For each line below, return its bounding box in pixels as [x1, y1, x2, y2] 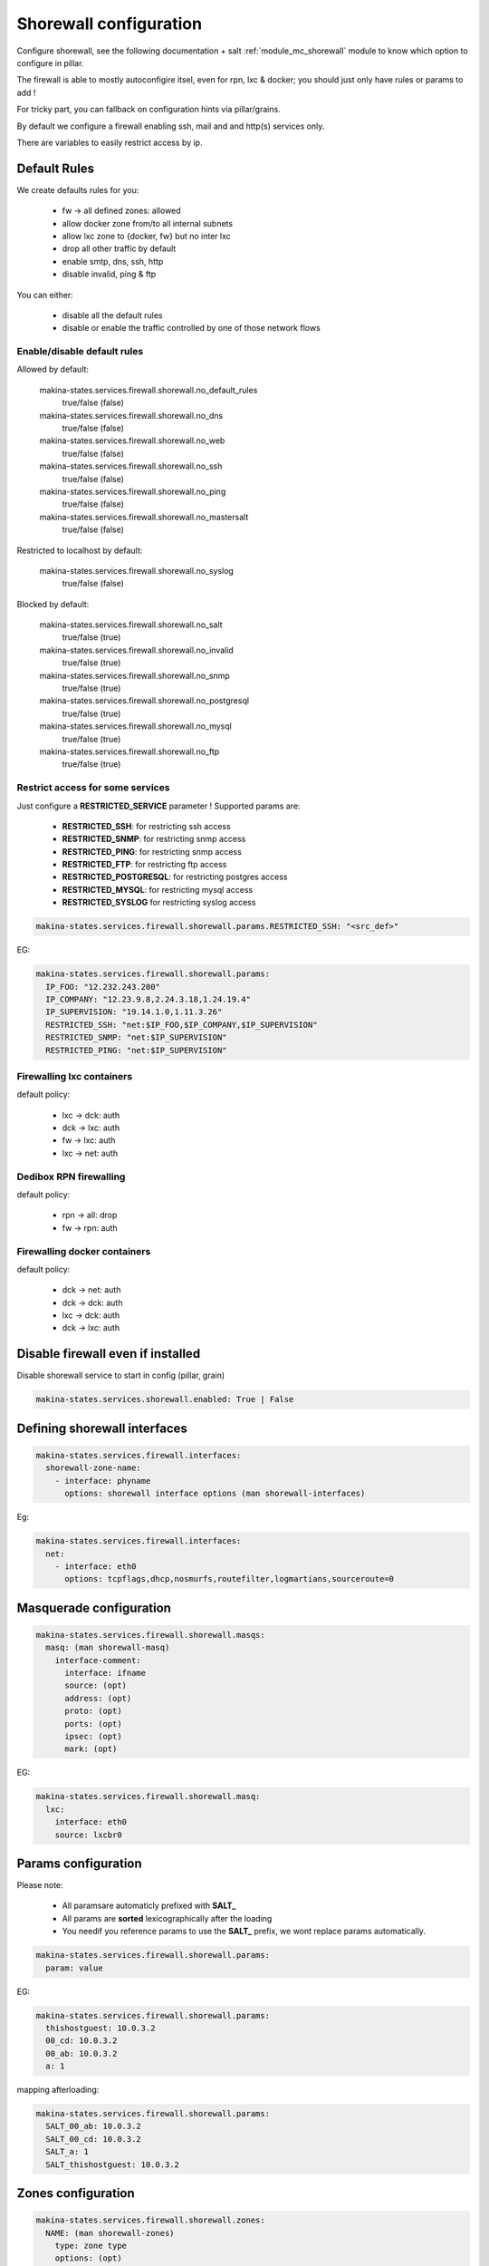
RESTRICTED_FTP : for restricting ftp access [62, 859, 227, 870]
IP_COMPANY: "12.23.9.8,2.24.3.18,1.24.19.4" [45, 994, 251, 1004]
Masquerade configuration [16, 1600, 172, 1615]
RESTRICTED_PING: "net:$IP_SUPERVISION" [45, 1045, 227, 1055]
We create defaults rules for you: [16, 184, 139, 195]
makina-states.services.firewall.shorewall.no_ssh [39, 460, 223, 471]
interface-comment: [54, 1655, 142, 1665]
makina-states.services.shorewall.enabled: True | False [35, 1394, 294, 1405]
